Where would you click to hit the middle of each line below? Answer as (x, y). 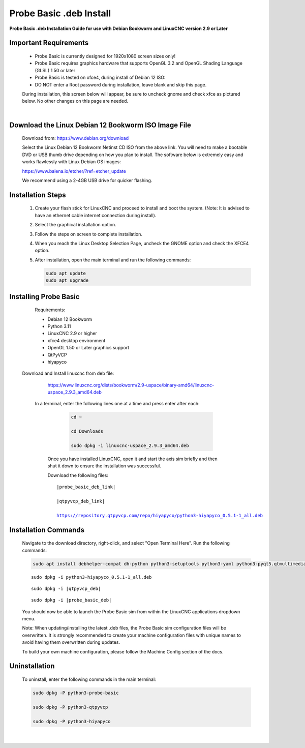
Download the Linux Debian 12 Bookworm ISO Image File (100, 125)
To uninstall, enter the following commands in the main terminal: (89, 679)
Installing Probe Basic (44, 297)
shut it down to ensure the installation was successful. (104, 466)
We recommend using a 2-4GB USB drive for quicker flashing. (87, 181)
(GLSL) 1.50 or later (55, 70)
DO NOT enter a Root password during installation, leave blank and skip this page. (121, 84)
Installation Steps (38, 195)
